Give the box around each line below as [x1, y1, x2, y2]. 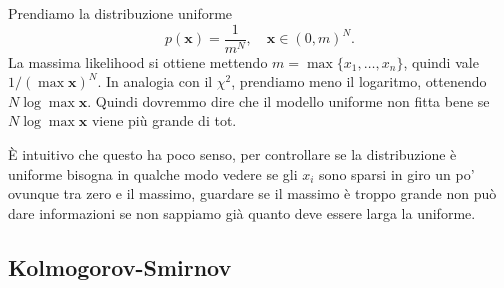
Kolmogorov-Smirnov [8, 251, 232, 282]
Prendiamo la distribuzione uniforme [8, 3, 233, 23]
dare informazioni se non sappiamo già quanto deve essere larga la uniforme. [8, 202, 476, 223]
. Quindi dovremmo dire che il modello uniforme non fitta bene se [87, 90, 490, 111]
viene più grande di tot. [91, 110, 237, 131]
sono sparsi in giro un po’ [319, 163, 475, 184]
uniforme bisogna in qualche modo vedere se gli [8, 163, 298, 184]
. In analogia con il [97, 71, 213, 92]
